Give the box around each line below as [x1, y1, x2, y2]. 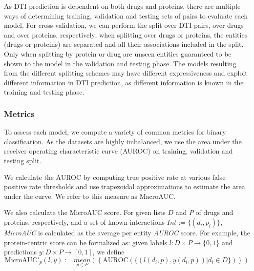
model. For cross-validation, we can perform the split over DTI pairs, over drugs [4, 20, 244, 30]
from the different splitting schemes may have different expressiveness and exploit [4, 68, 248, 78]
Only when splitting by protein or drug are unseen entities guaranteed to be [4, 48, 232, 58]
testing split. [4, 155, 42, 165]
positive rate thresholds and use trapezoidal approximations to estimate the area [4, 181, 245, 192]
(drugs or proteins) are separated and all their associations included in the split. [4, 39, 244, 49]
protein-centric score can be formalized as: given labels [4, 237, 168, 247]
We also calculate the [4, 207, 67, 217]
